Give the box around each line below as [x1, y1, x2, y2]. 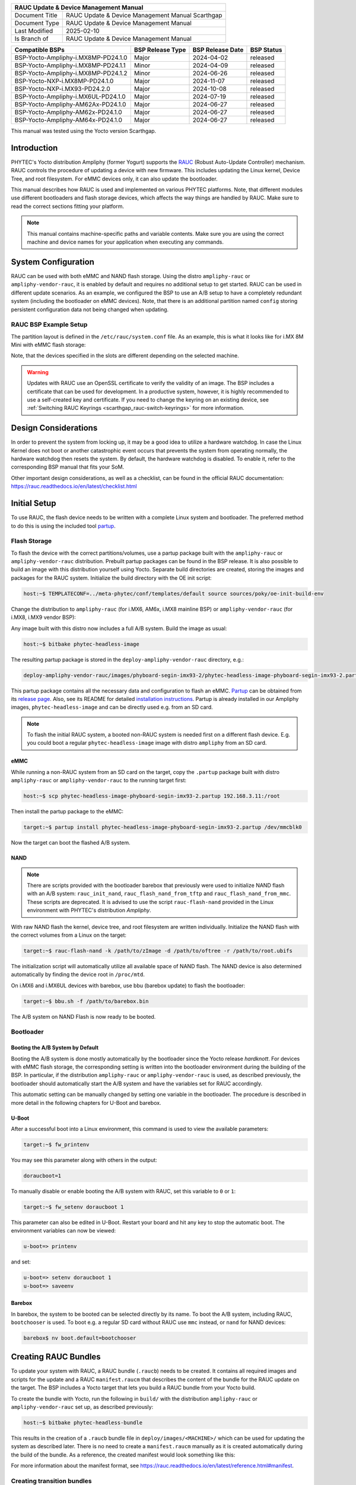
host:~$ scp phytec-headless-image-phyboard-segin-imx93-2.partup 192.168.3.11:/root [23, 793, 280, 800]
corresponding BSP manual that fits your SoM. [11, 463, 125, 470]
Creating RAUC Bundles [11, 1352, 101, 1362]
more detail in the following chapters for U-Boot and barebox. [11, 1099, 161, 1106]
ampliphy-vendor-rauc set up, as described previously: [11, 1404, 154, 1411]
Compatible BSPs [14, 46, 65, 53]
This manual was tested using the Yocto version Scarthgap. [11, 128, 157, 134]
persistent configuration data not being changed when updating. [11, 306, 169, 313]
